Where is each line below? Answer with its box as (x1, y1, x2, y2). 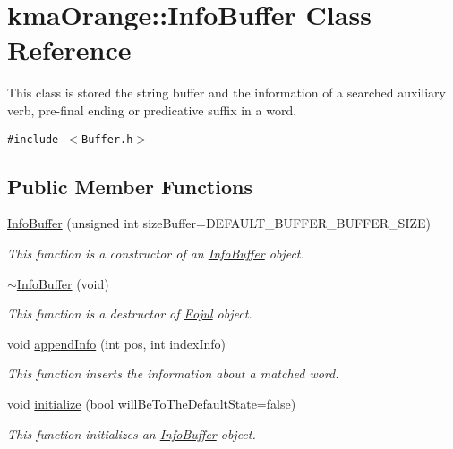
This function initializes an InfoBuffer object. (7, 424, 256, 443)
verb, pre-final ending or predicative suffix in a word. (7, 100, 297, 119)
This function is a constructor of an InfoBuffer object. (7, 243, 304, 262)
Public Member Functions (7, 172, 252, 199)
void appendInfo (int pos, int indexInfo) (7, 334, 226, 352)
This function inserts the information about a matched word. (7, 364, 339, 383)
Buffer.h (81, 132, 133, 146)
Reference (7, 31, 132, 68)
